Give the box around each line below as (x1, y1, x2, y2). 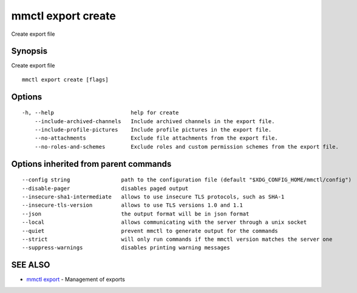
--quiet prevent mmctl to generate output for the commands (22, 227, 279, 234)
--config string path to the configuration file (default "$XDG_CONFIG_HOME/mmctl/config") (22, 177, 352, 183)
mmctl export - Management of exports (26, 276, 126, 283)
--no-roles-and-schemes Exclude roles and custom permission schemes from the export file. (34, 143, 339, 150)
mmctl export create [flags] (22, 76, 109, 83)
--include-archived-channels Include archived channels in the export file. (34, 118, 275, 124)
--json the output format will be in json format (22, 210, 250, 217)
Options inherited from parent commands (11, 158, 172, 169)
